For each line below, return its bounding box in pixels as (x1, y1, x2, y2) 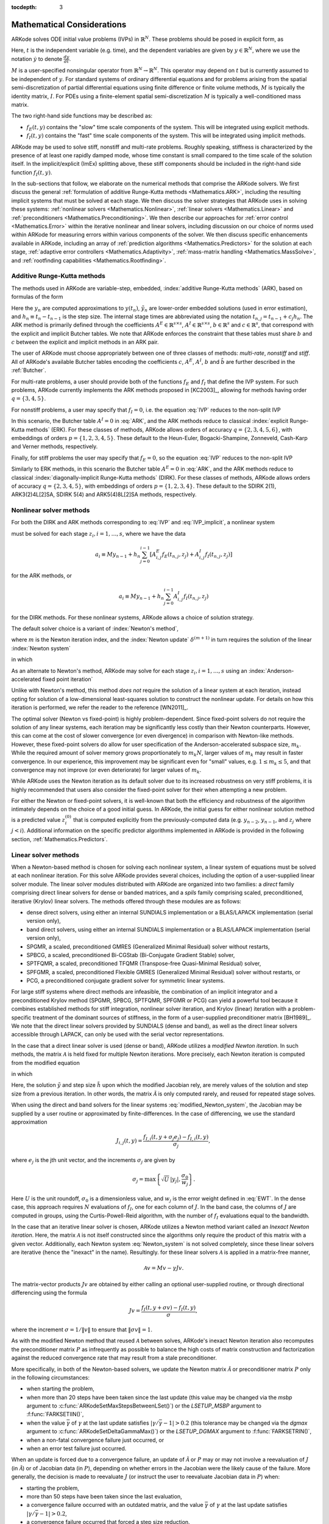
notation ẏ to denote (11, 55, 63, 62)
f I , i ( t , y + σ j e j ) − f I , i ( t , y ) (143, 1134, 209, 1142)
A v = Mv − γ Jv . (143, 1265, 184, 1272)
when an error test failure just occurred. (26, 1445, 127, 1452)
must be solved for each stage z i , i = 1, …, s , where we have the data (11, 530, 186, 539)
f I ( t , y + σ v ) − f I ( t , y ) (141, 1305, 196, 1313)
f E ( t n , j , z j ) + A (161, 551, 200, 559)
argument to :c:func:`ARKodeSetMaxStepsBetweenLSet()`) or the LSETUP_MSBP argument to (26, 1402, 262, 1409)
